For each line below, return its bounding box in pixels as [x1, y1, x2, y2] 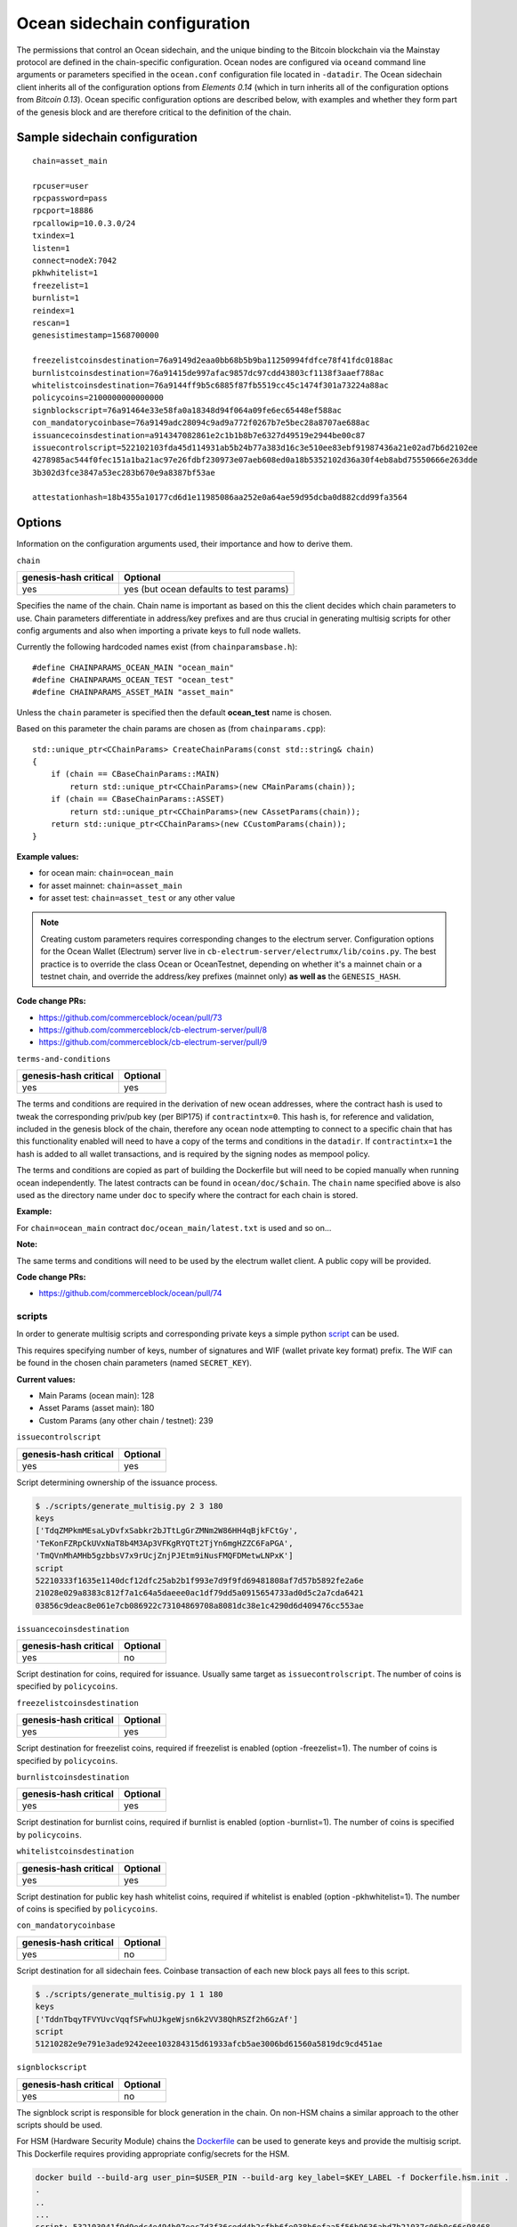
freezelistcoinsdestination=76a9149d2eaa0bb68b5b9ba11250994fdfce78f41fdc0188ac [32, 355, 394, 365]
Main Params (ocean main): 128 [38, 1391, 155, 1401]
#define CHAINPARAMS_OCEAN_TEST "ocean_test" [32, 675, 235, 685]
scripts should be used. [16, 2120, 102, 2131]
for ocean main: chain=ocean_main [38, 868, 174, 878]
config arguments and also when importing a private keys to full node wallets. [16, 624, 302, 636]
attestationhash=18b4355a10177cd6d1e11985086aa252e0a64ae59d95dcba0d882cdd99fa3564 [32, 493, 408, 502]
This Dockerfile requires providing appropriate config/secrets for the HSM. [16, 2148, 290, 2159]
